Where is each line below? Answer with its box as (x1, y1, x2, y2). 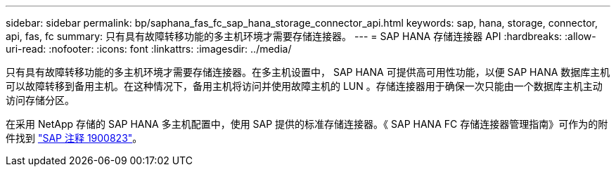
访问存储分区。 (6, 94, 75, 106)
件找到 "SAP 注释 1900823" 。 (6, 132, 143, 144)
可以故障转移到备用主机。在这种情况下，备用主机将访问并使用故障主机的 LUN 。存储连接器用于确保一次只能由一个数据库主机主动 (6, 80, 603, 92)
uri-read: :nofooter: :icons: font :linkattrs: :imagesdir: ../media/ (6, 43, 292, 55)
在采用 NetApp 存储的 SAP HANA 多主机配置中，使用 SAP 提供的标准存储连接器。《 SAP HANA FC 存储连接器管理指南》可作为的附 (6, 118, 608, 130)
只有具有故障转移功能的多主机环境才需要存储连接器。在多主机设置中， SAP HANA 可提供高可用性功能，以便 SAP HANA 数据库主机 (6, 66, 610, 78)
